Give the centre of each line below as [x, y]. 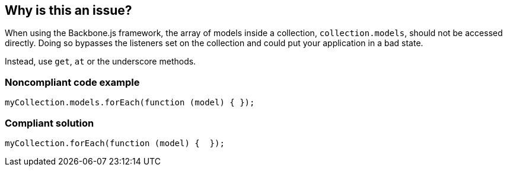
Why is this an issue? [68, 10]
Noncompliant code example [72, 82]
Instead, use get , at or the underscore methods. [101, 62]
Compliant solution [50, 123]
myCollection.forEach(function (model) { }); [115, 143]
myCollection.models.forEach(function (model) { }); [130, 103]
